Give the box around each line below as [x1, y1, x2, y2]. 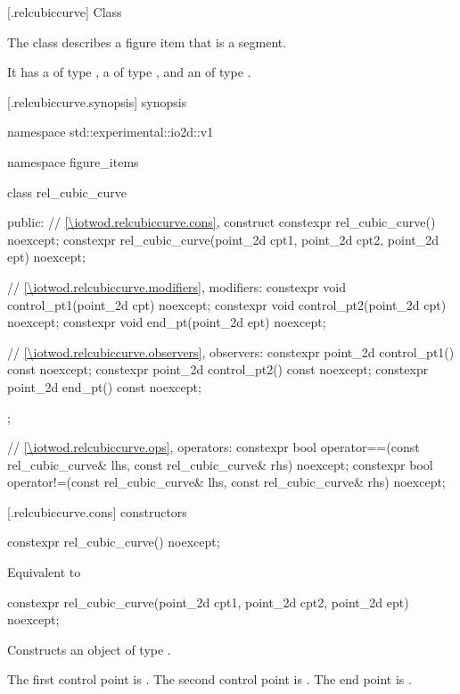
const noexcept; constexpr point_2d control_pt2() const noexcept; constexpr [7, 360, 429, 379]
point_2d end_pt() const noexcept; [7, 377, 201, 396]
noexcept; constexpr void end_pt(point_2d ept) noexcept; [7, 313, 326, 331]
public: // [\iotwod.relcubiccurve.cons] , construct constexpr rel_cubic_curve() [7, 213, 436, 231]
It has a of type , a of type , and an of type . [7, 63, 251, 81]
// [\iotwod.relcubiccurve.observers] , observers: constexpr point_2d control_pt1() [7, 342, 455, 361]
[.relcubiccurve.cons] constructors [7, 502, 187, 521]
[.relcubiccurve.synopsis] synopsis [7, 92, 187, 111]
